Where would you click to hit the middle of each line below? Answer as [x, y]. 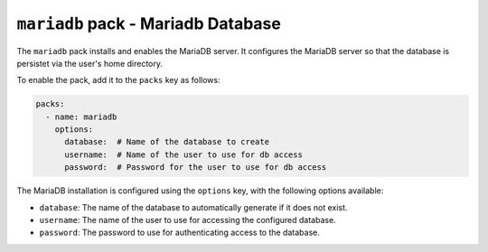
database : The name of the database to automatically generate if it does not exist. [193, 207]
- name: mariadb [81, 117]
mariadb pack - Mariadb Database [149, 23]
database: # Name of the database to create [167, 142]
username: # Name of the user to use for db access [183, 154]
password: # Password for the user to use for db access [196, 168]
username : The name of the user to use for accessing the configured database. [188, 220]
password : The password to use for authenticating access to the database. [179, 233]
